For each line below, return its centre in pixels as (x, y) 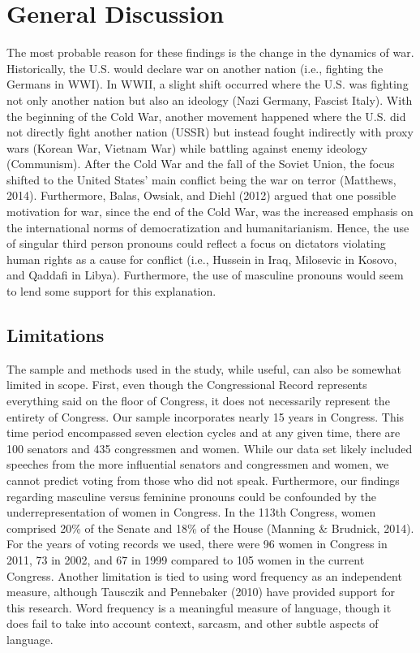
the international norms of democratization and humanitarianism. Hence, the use (208, 227)
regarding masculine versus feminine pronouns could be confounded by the (191, 496)
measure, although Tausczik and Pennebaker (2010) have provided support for (201, 592)
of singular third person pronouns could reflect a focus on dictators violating (196, 243)
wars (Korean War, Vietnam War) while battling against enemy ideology (187, 147)
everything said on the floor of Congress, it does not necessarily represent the (198, 401)
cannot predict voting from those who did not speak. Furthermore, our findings (203, 480)
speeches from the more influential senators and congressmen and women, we (198, 464)
